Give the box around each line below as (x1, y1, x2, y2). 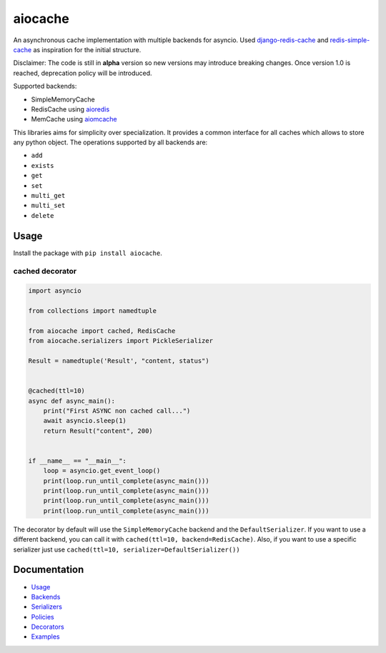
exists (31, 161, 54, 169)
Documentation (13, 564, 84, 576)
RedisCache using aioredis (31, 104, 110, 114)
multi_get (31, 191, 66, 200)
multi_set (31, 201, 66, 210)
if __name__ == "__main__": (28, 457, 127, 464)
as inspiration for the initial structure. (33, 45, 142, 54)
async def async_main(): (28, 397, 116, 405)
